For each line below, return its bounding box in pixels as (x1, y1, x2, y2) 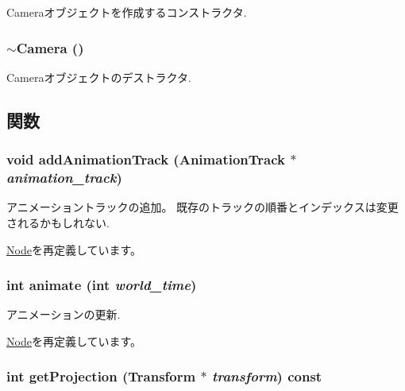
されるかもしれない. (6, 214, 110, 230)
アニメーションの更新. (6, 306, 121, 323)
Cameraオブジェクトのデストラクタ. (6, 68, 191, 85)
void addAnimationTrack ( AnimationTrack (6, 149, 285, 169)
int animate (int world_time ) (6, 275, 197, 295)
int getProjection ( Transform (6, 366, 196, 386)
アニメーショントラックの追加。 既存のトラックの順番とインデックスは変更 (6, 199, 399, 215)
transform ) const (211, 366, 322, 386)
